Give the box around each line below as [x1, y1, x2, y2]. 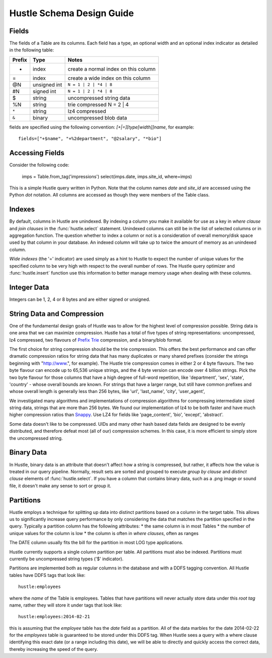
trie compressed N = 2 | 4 [67, 101, 129, 108]
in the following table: [9, 47, 54, 53]
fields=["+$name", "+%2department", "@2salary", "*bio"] [18, 136, 162, 142]
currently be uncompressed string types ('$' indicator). [9, 556, 123, 562]
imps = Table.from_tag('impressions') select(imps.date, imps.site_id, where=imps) [22, 173, 192, 179]
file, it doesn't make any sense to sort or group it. [9, 483, 112, 489]
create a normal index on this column [67, 65, 156, 73]
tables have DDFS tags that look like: [9, 572, 86, 578]
